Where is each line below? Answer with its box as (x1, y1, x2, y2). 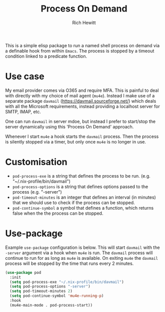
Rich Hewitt (72, 20, 96, 26)
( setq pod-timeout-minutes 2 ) (9, 289, 72, 294)
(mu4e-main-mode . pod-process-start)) (9, 302, 93, 307)
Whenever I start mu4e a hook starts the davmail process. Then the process (5, 133, 159, 139)
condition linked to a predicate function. (5, 53, 87, 59)
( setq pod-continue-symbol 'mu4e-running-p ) (9, 293, 104, 298)
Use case (5, 71, 44, 82)
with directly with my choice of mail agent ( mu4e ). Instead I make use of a (5, 92, 155, 98)
